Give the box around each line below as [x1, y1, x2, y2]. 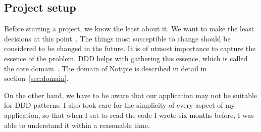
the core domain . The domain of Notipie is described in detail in [4, 63, 207, 73]
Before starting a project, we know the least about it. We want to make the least [4, 23, 254, 34]
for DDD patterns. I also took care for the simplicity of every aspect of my [4, 100, 235, 110]
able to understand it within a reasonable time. [4, 119, 150, 130]
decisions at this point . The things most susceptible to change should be [4, 33, 231, 43]
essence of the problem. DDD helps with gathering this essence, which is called [4, 53, 248, 63]
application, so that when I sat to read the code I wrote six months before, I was [4, 109, 254, 120]
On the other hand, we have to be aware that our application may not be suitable [4, 90, 257, 100]
